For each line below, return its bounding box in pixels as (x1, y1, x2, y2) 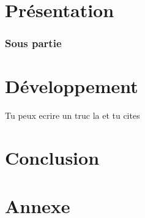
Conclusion (5, 145, 100, 170)
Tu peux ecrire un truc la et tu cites (5, 109, 140, 122)
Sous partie (5, 36, 62, 51)
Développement (5, 73, 138, 99)
